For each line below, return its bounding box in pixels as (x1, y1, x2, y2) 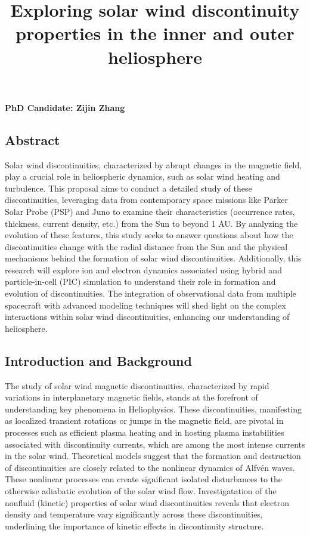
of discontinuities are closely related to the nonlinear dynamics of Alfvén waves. (5, 461, 295, 473)
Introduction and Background (5, 351, 192, 369)
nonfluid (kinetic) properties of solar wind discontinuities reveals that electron (5, 496, 290, 509)
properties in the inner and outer (15, 21, 294, 45)
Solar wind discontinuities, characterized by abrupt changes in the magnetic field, (5, 158, 302, 171)
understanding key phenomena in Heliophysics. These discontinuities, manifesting (5, 402, 302, 415)
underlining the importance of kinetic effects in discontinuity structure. (5, 519, 264, 532)
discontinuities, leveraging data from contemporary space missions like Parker (5, 193, 288, 206)
